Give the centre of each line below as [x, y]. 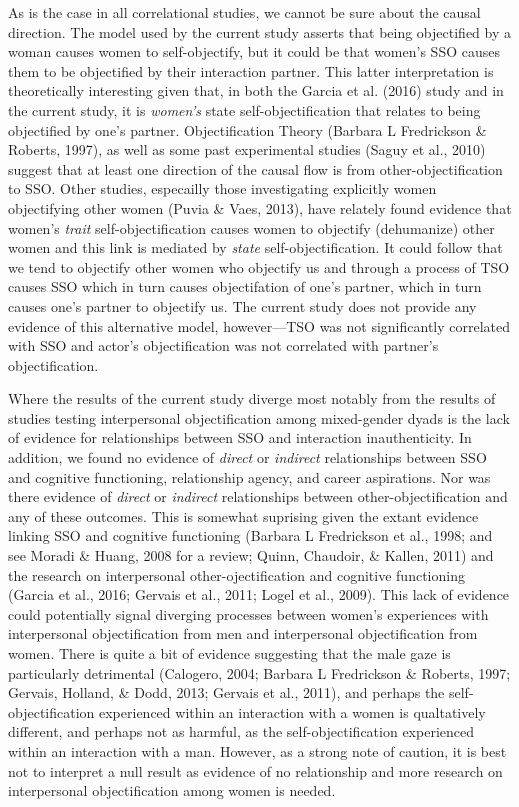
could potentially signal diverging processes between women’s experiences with [248, 613]
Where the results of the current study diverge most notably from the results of [252, 398]
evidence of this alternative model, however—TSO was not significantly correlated [259, 325]
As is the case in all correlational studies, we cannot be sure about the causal [244, 12]
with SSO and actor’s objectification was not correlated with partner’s [223, 345]
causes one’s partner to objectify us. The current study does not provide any [242, 305]
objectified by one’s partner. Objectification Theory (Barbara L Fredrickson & [247, 129]
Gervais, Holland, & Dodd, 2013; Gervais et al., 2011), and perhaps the [226, 692]
